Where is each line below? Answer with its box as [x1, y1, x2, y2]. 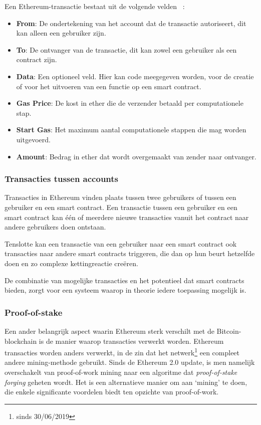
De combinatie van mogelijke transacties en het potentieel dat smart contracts [5, 275, 244, 285]
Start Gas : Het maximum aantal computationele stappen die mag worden [16, 124, 246, 135]
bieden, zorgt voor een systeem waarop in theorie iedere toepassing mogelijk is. [5, 285, 246, 295]
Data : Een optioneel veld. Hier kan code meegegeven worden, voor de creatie [16, 71, 254, 81]
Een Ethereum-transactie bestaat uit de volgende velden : [5, 1, 185, 11]
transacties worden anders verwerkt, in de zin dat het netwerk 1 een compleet [5, 346, 240, 357]
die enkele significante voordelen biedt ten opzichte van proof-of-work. [5, 386, 219, 397]
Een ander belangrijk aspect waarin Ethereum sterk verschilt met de [5, 325, 214, 336]
